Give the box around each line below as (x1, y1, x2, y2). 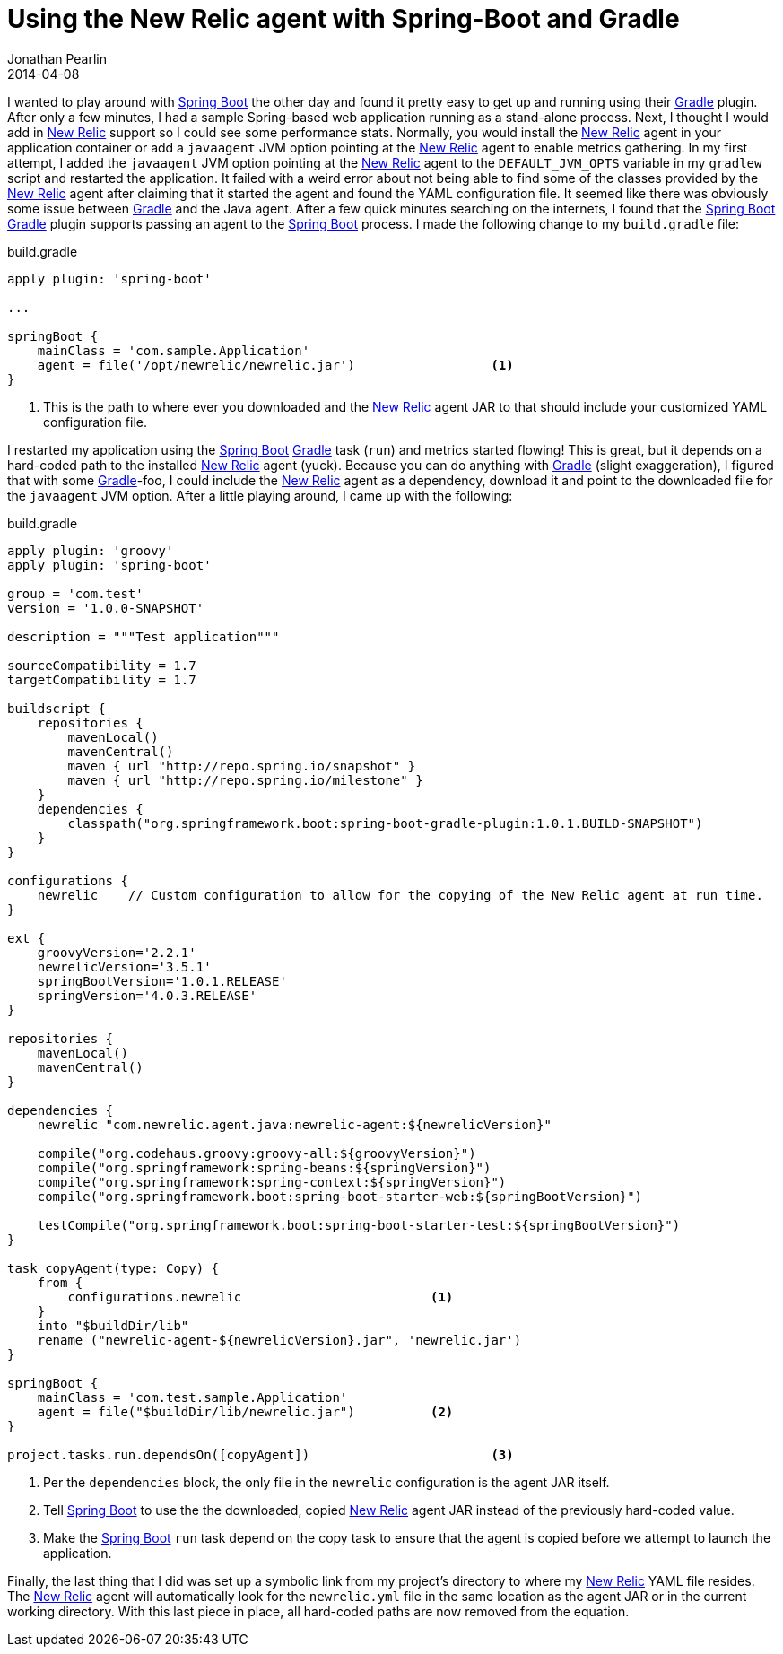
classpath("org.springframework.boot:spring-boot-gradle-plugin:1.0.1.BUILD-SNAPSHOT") (67, 815, 703, 831)
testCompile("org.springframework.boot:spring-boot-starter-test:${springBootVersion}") (37, 1217, 681, 1232)
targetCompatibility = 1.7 (7, 672, 196, 687)
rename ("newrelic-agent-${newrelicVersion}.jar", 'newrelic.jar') (37, 1332, 522, 1347)
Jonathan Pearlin (7, 50, 108, 66)
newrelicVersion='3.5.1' (37, 959, 212, 974)
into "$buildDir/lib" (37, 1318, 189, 1333)
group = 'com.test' (7, 586, 144, 601)
